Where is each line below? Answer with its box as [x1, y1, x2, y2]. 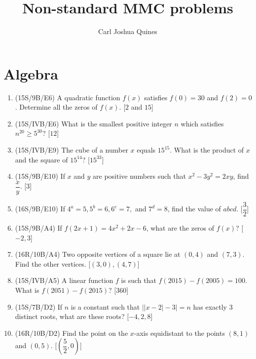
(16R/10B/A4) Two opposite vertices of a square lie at [15, 249, 181, 259]
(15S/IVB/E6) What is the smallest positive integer [15, 118, 172, 128]
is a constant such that [71, 301, 140, 312]
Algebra [3, 63, 58, 83]
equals [137, 145, 156, 155]
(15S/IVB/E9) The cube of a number [15, 145, 128, 155]
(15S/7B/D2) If [15, 301, 63, 312]
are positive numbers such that [93, 171, 186, 181]
